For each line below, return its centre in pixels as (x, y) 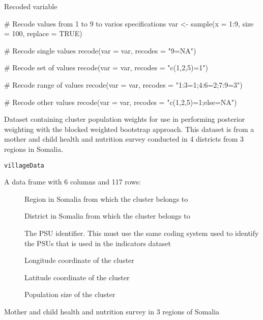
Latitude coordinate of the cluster (77, 277)
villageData (24, 165)
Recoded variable (31, 6)
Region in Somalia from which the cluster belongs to (106, 198)
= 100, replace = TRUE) (43, 33)
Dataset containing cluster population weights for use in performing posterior (125, 119)
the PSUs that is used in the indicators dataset (98, 243)
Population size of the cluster (70, 294)
